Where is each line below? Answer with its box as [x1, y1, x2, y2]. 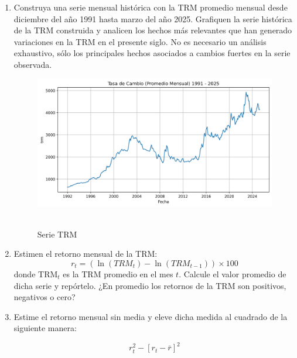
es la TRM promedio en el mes [63, 268, 173, 280]
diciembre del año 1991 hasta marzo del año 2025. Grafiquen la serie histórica [13, 12, 292, 25]
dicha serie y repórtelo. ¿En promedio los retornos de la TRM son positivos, [13, 279, 286, 291]
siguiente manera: [13, 322, 77, 334]
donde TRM [13, 268, 58, 280]
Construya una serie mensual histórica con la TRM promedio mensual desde [13, 1, 288, 13]
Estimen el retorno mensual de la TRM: [13, 247, 158, 260]
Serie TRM [37, 228, 77, 240]
